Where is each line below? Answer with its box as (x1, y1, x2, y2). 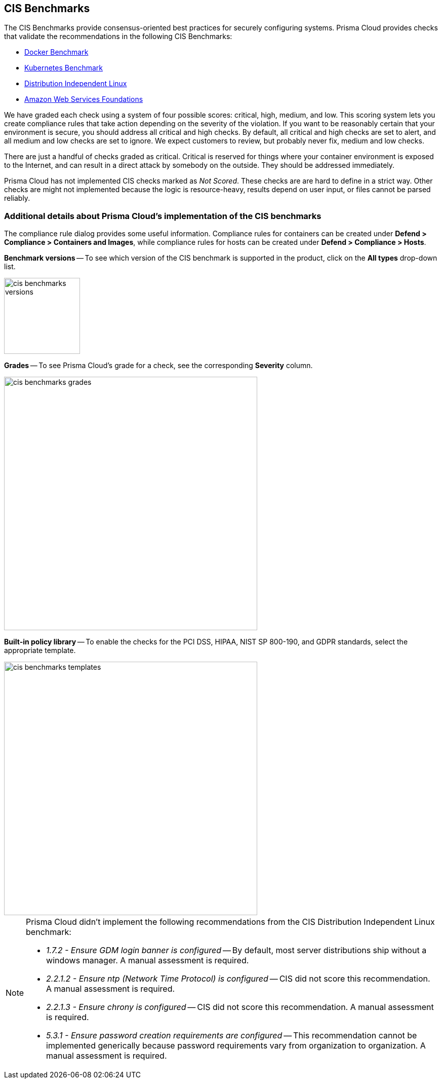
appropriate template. (4, 646, 76, 655)
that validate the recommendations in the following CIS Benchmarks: (4, 32, 232, 41)
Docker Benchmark (24, 48, 89, 57)
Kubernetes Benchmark (24, 63, 103, 73)
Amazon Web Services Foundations (24, 95, 143, 104)
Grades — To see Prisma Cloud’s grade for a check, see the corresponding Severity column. (4, 361, 313, 370)
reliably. (4, 194, 30, 203)
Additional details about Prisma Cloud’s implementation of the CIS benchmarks (4, 210, 322, 221)
